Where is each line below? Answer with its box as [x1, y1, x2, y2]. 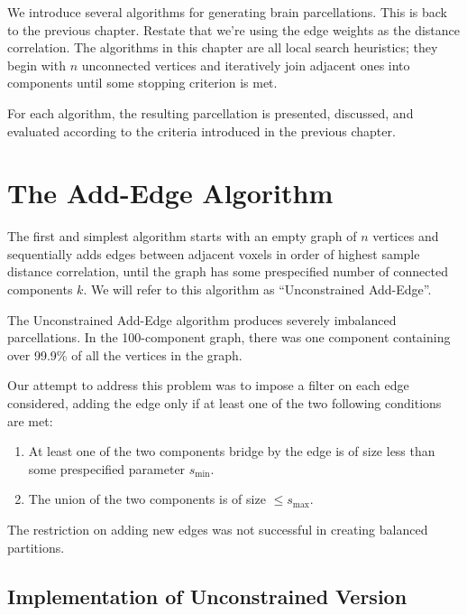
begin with [7, 55, 66, 74]
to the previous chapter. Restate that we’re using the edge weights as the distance [7, 20, 460, 39]
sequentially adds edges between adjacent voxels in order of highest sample [7, 244, 420, 263]
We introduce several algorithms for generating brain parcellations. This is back [7, 3, 447, 21]
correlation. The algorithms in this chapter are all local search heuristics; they [7, 38, 438, 57]
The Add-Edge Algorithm [7, 174, 334, 211]
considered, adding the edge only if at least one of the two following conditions [7, 394, 442, 413]
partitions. [7, 537, 65, 556]
